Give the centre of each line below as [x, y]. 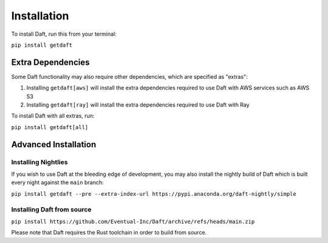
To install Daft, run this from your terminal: [64, 34]
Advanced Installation [54, 145]
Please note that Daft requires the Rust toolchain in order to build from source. [109, 233]
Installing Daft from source [51, 209]
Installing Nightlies [39, 162]
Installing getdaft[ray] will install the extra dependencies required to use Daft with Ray [138, 105]
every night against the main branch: [57, 182]
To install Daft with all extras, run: [53, 116]
